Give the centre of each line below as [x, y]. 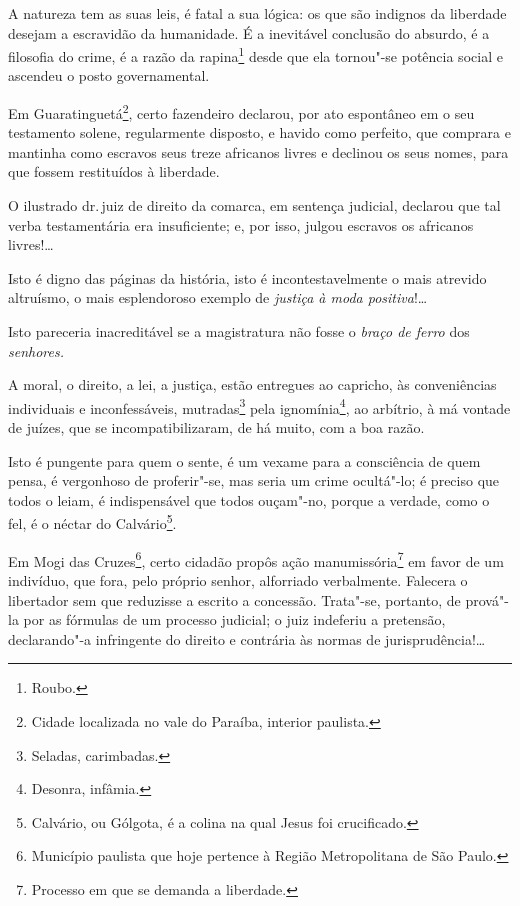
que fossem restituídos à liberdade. [114, 171]
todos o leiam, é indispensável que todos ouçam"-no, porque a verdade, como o [249, 499]
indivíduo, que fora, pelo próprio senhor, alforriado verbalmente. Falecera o [238, 579]
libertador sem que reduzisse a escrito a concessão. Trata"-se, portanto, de [234, 599]
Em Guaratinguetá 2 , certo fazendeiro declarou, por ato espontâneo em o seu [241, 111]
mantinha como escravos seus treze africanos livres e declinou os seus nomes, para [258, 151]
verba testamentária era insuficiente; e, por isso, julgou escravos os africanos [241, 224]
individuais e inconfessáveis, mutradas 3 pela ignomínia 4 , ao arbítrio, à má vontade [259, 406]
